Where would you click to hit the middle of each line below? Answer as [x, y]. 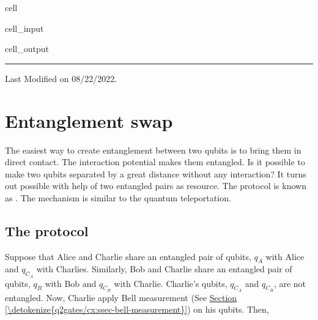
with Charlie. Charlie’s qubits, [171, 283]
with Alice [285, 256]
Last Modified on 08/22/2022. [61, 78]
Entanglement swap [89, 120]
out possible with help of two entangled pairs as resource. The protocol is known [156, 186]
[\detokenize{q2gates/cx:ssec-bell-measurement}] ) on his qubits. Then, [137, 309]
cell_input [24, 28]
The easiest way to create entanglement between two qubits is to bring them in [153, 150]
